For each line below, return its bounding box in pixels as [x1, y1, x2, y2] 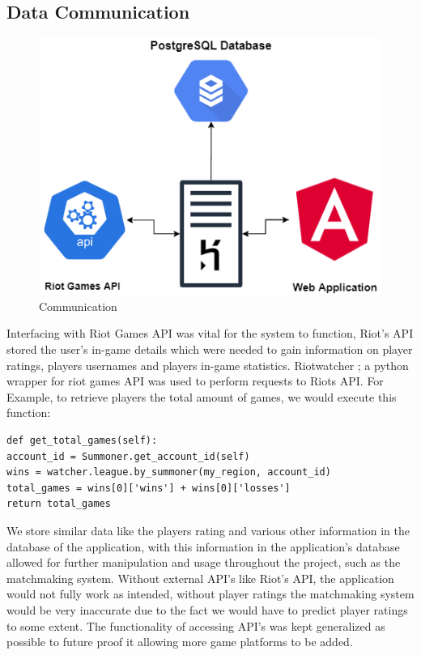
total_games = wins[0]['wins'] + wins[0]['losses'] [6, 482, 291, 494]
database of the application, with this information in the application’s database [6, 538, 400, 555]
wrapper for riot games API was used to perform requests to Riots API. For [6, 372, 384, 389]
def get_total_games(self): [6, 435, 158, 447]
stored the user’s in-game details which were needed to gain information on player [6, 341, 413, 358]
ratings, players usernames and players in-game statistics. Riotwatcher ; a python [6, 356, 409, 373]
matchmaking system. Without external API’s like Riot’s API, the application [6, 569, 394, 586]
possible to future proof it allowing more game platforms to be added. [6, 633, 353, 650]
